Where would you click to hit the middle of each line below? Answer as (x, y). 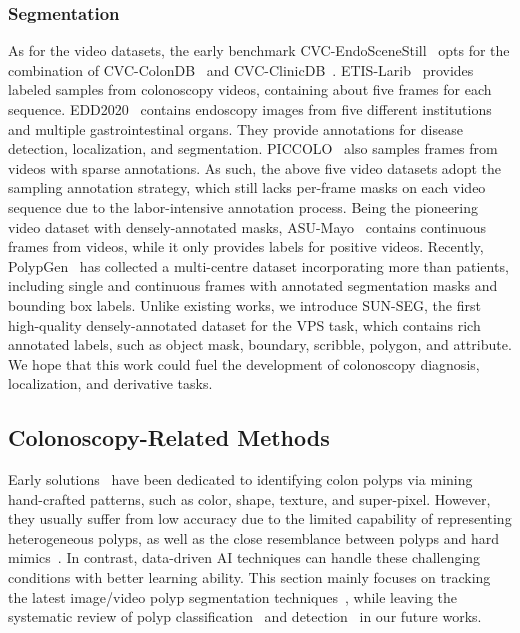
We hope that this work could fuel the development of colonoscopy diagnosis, (244, 363)
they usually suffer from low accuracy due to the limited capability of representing (260, 518)
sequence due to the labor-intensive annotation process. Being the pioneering (243, 206)
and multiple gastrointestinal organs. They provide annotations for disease (235, 128)
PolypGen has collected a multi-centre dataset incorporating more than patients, (258, 265)
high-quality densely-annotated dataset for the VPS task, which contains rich (244, 324)
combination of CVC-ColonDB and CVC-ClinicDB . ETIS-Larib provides (241, 69)
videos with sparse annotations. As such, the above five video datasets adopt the (254, 167)
